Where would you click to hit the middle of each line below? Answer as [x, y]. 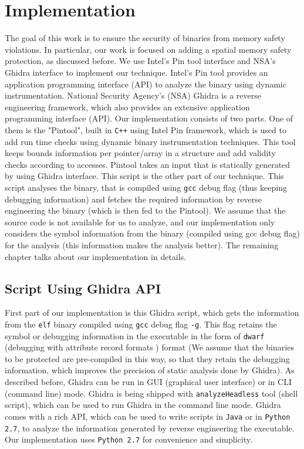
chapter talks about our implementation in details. [96, 256]
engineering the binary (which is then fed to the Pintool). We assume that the [145, 210]
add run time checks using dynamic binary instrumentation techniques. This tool [150, 141]
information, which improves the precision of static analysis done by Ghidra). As [150, 370]
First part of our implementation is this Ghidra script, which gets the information [152, 313]
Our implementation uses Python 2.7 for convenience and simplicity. [129, 439]
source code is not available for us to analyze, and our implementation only [140, 222]
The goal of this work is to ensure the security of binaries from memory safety [145, 38]
